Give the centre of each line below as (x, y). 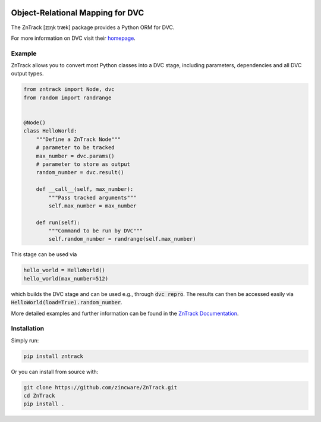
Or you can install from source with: (55, 371)
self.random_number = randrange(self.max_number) (122, 239)
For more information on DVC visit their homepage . (73, 38)
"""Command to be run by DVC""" (95, 231)
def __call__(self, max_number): (85, 189)
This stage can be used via (44, 254)
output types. (27, 74)
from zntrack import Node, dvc (69, 89)
